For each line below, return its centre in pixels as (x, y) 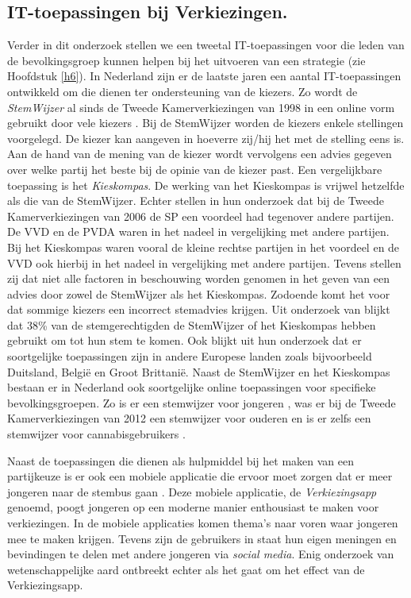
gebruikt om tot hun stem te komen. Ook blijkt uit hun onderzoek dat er (184, 340)
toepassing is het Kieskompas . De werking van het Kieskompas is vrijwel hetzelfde (206, 185)
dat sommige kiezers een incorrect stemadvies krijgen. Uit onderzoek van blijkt (199, 309)
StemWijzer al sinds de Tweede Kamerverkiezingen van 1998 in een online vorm (201, 107)
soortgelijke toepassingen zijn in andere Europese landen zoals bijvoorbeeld (190, 356)
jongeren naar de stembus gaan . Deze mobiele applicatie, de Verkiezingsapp (192, 491)
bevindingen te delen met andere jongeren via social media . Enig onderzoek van (201, 554)
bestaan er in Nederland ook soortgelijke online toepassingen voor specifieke (192, 387)
